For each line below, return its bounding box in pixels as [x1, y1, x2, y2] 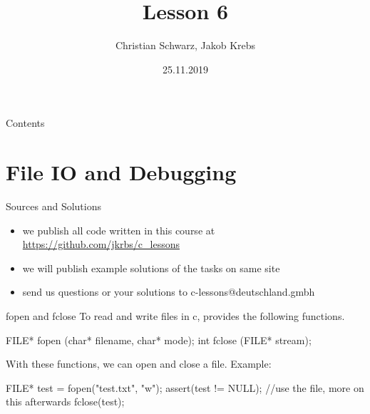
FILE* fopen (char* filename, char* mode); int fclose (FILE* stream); [6, 332, 312, 347]
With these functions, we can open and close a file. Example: [6, 356, 272, 371]
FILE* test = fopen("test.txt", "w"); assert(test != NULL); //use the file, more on [6, 380, 364, 395]
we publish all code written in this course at [22, 222, 215, 237]
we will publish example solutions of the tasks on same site [22, 260, 280, 275]
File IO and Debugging [6, 157, 237, 187]
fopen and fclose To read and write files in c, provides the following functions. [6, 309, 345, 323]
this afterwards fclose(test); [6, 394, 125, 409]
